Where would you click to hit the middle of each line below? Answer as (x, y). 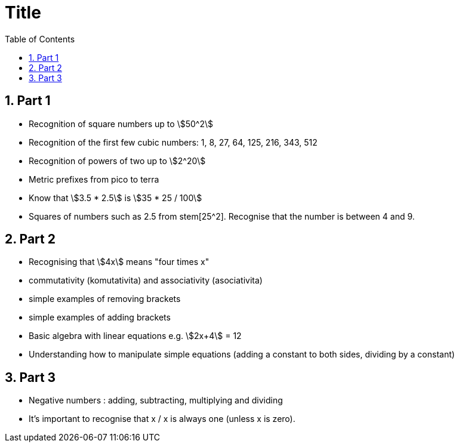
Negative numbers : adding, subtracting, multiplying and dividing (156, 400)
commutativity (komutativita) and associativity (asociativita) (146, 280)
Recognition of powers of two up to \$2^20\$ (117, 161)
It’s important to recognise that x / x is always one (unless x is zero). (162, 419)
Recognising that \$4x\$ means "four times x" (119, 262)
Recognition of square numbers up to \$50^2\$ (121, 124)
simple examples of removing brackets (105, 299)
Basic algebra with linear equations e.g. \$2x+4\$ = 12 (135, 336)
